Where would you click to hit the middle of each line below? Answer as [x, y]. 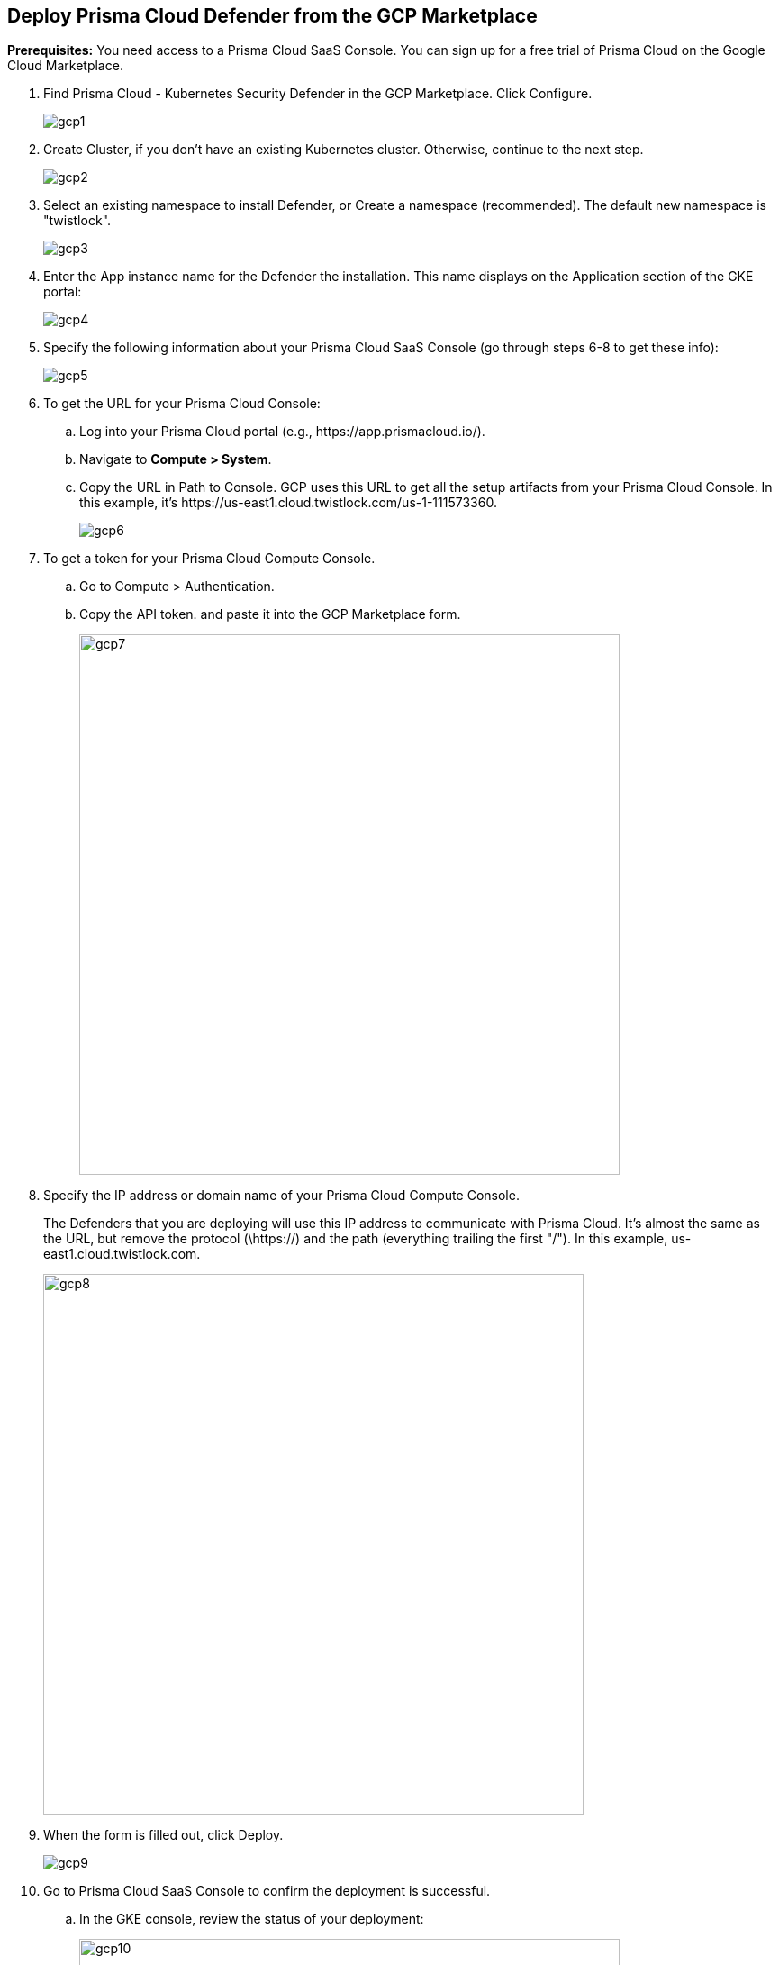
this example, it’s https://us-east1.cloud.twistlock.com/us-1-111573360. [288, 503]
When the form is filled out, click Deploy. [163, 1835]
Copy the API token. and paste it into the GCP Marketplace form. [270, 614]
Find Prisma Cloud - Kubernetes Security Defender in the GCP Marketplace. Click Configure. [318, 94]
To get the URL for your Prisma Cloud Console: [182, 404]
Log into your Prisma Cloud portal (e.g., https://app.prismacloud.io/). [282, 432]
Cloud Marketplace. [65, 66]
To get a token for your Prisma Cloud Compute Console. [209, 559]
